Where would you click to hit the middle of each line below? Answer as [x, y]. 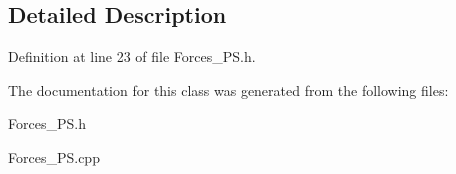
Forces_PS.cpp [54, 156]
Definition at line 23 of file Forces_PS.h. [132, 56]
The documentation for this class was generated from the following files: [228, 89]
